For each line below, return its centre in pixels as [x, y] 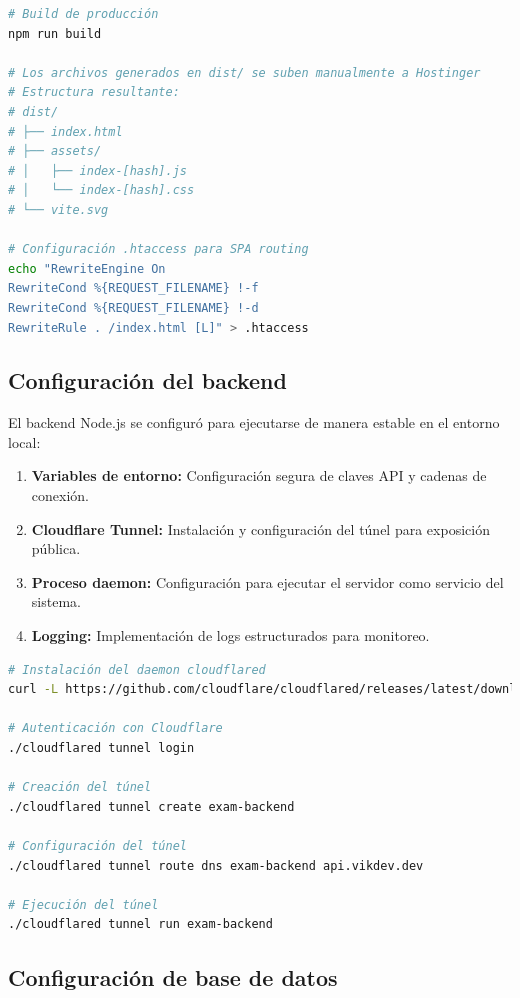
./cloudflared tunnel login [101, 748]
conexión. [60, 495]
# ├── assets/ [55, 151]
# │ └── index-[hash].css [101, 190]
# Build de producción [83, 14]
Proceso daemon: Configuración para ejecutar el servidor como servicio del [267, 581]
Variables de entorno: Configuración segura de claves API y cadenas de [259, 475]
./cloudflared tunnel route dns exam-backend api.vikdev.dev [216, 865]
